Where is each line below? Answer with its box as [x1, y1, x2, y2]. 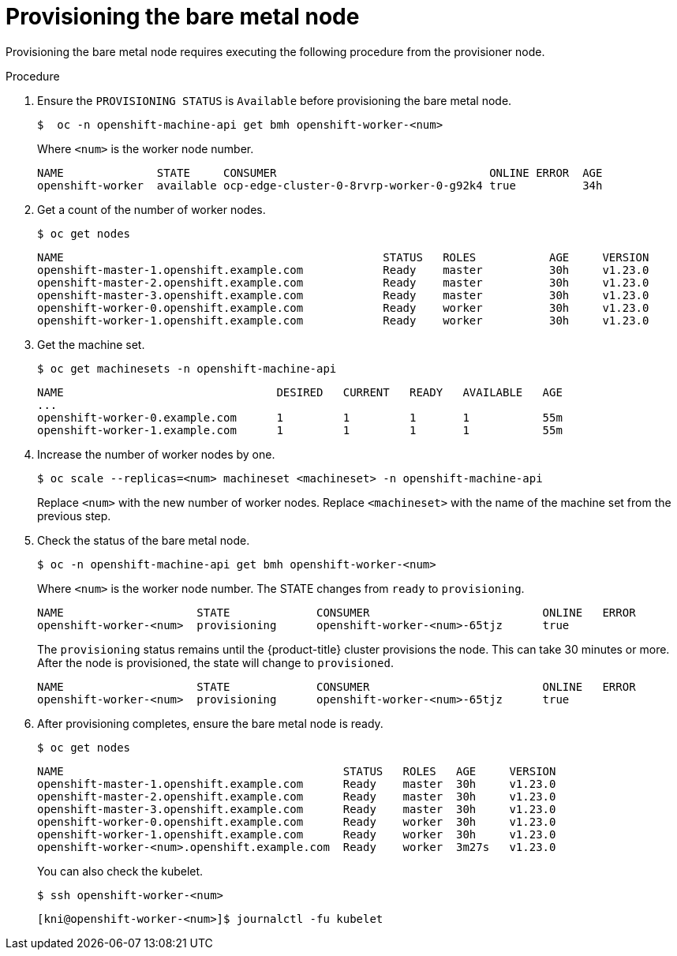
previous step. [37, 508, 111, 523]
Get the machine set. [37, 337, 145, 351]
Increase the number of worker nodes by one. [37, 447, 275, 461]
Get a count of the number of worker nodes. [37, 202, 266, 216]
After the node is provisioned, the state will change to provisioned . [37, 655, 394, 669]
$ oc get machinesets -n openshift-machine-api [37, 362, 337, 375]
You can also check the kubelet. [37, 864, 204, 878]
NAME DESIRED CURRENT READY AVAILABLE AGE [37, 385, 563, 399]
